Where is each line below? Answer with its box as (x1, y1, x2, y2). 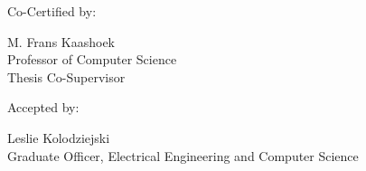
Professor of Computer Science (7, 50, 177, 69)
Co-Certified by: (7, 2, 97, 20)
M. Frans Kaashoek (7, 32, 116, 51)
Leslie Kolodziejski (7, 128, 110, 147)
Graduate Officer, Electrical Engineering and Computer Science (7, 146, 359, 165)
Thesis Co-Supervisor (7, 67, 126, 86)
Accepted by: (7, 98, 80, 117)
